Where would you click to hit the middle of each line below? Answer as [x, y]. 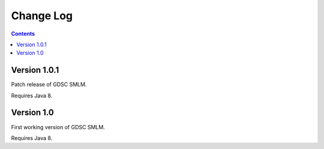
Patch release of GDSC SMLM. [49, 85]
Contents [23, 34]
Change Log [42, 16]
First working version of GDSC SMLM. [58, 127]
